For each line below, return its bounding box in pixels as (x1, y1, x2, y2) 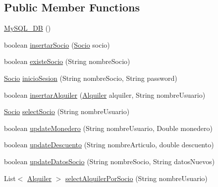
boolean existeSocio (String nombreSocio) (4, 56, 130, 66)
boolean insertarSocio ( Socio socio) (4, 39, 110, 50)
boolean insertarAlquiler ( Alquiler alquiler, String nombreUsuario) (4, 89, 206, 100)
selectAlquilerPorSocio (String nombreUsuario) (65, 173, 208, 183)
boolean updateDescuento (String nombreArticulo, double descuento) (4, 139, 214, 150)
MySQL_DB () (4, 23, 51, 33)
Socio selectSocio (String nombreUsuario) (4, 106, 130, 117)
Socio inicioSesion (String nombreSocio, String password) (4, 72, 177, 83)
